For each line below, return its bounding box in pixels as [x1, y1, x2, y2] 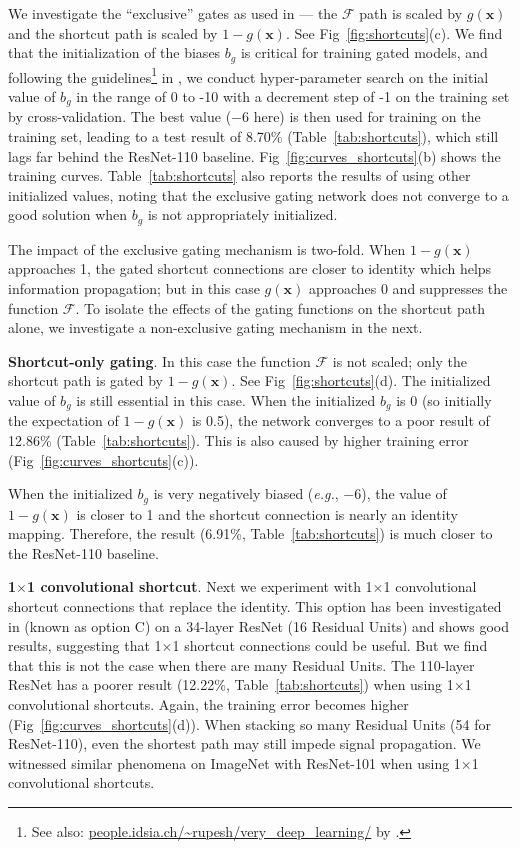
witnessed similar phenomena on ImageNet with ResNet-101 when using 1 [8, 752, 461, 773]
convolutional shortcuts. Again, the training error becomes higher [8, 693, 409, 714]
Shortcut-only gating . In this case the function [8, 350, 311, 371]
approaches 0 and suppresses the [308, 277, 508, 298]
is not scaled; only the [332, 350, 468, 371]
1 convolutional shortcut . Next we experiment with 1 [26, 576, 373, 597]
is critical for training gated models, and [240, 42, 488, 63]
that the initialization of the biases [8, 42, 221, 63]
